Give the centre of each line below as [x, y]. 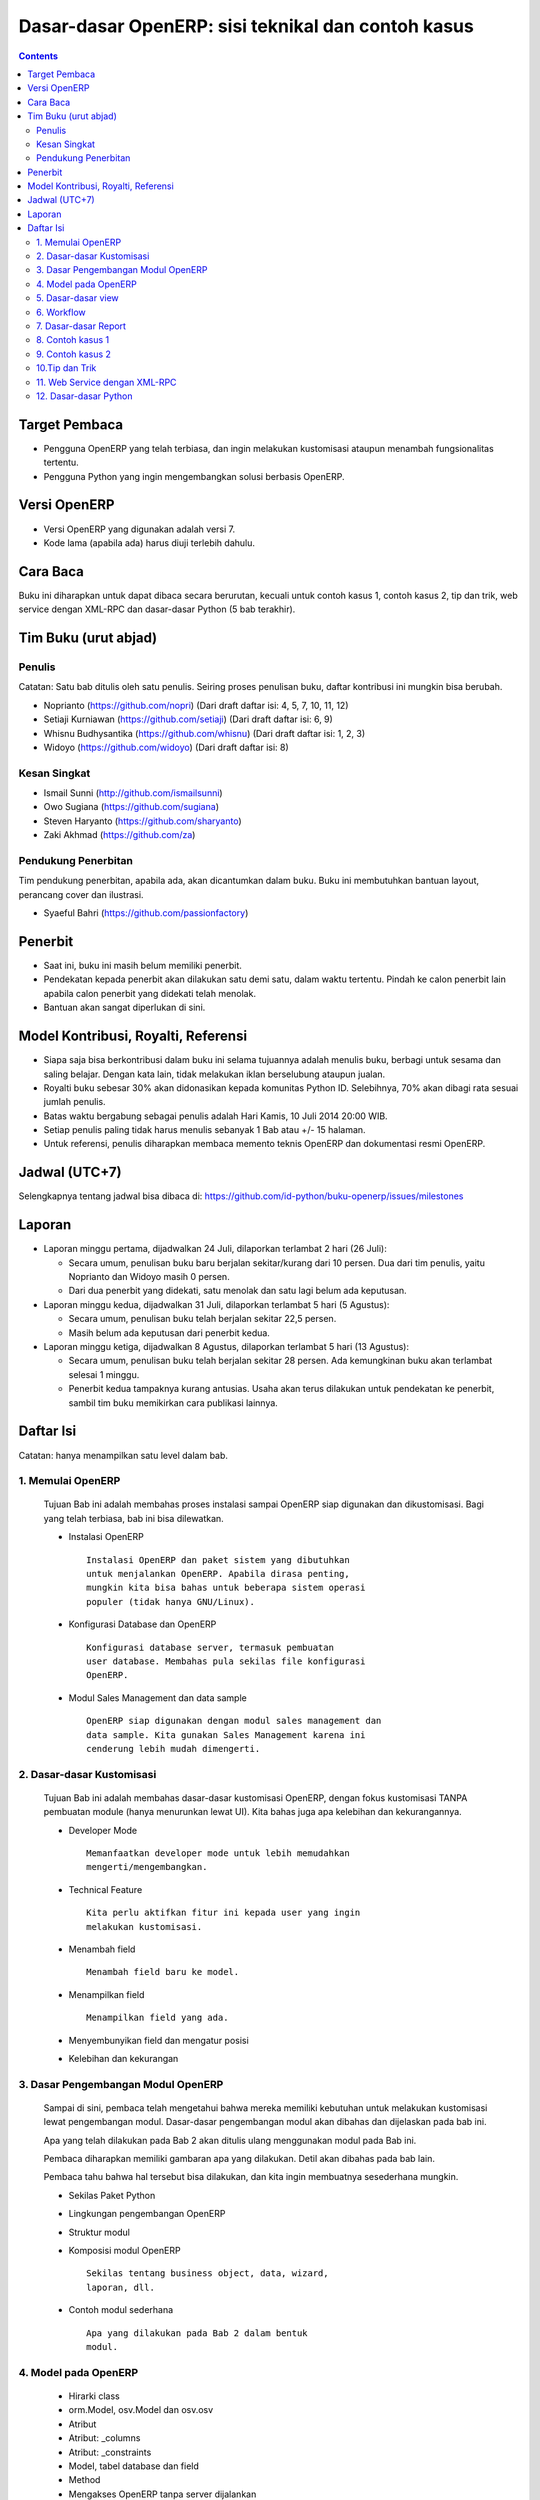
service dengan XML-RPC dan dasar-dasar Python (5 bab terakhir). [157, 609]
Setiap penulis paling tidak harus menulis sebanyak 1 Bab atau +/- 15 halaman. [204, 1130]
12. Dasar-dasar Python [85, 396]
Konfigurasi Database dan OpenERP [142, 1624]
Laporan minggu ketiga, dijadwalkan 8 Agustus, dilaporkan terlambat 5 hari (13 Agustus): [226, 1347]
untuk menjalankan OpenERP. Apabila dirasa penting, [218, 1574]
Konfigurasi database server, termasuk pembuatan [210, 1647]
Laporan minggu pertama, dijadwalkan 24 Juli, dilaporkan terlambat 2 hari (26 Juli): [215, 1249]
